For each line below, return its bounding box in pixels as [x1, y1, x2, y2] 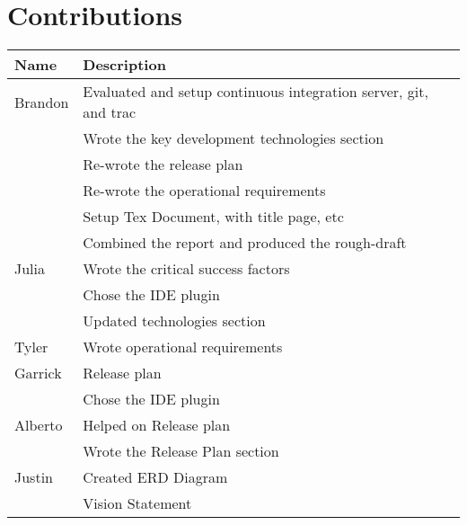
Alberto [14, 414, 63, 436]
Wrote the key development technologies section [83, 128, 384, 149]
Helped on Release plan [83, 414, 231, 436]
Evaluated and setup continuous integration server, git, [83, 81, 428, 102]
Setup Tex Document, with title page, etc [83, 206, 344, 227]
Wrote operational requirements [83, 336, 283, 358]
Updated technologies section [83, 310, 266, 332]
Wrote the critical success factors [83, 258, 290, 280]
